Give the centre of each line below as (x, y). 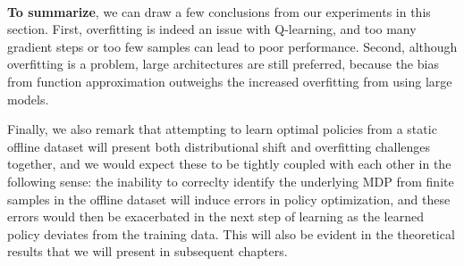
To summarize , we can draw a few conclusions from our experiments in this (219, 11)
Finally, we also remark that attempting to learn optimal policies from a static (222, 129)
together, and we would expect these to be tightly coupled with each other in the (229, 164)
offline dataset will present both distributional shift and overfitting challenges (219, 146)
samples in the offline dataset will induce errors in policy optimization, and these (229, 199)
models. (28, 99)
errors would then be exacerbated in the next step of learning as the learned (215, 216)
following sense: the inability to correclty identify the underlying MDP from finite (231, 181)
